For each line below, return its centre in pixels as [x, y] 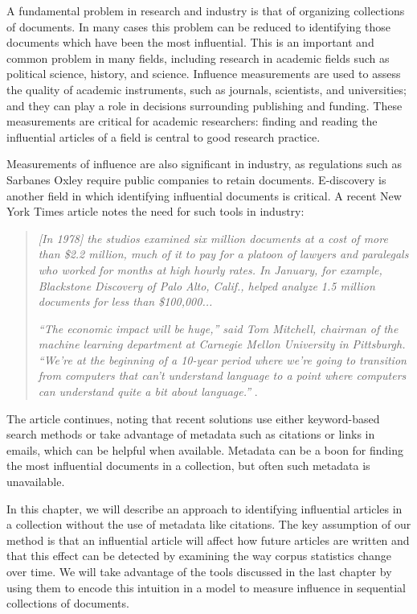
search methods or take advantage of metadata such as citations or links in [191, 434]
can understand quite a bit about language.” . [148, 391]
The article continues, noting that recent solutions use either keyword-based [193, 418]
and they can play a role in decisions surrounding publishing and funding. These [204, 105]
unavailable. [36, 482]
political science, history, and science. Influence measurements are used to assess [204, 74]
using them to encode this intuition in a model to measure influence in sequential [206, 587]
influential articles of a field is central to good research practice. [164, 136]
